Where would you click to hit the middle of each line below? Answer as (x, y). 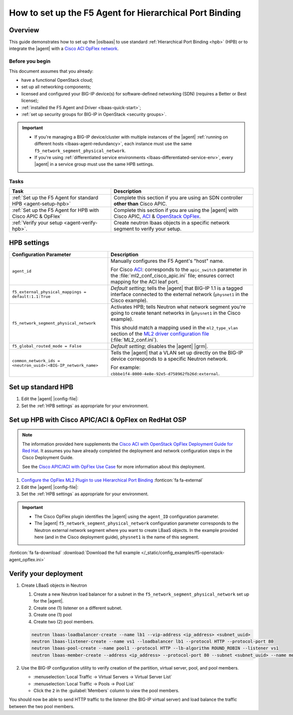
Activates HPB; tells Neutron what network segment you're (178, 307)
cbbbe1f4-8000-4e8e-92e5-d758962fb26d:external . (165, 373)
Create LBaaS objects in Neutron (54, 585)
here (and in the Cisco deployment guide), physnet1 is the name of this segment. (117, 537)
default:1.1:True (31, 296)
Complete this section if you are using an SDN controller (178, 198)
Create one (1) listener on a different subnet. (78, 608)
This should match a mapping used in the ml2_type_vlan (174, 327)
